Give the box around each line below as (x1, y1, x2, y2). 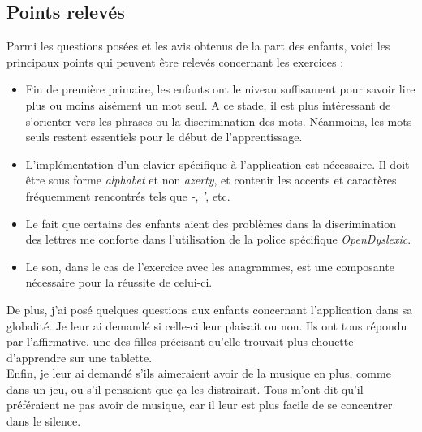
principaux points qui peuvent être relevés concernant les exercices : (6, 53, 344, 70)
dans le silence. (6, 413, 81, 430)
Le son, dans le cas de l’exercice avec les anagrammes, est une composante (25, 257, 394, 274)
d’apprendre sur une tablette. (6, 348, 153, 365)
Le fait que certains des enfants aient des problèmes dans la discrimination (25, 214, 397, 231)
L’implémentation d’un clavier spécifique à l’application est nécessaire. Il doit (25, 155, 410, 172)
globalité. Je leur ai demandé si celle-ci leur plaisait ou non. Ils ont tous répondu (6, 317, 407, 334)
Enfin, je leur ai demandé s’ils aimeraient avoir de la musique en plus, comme (6, 365, 391, 382)
